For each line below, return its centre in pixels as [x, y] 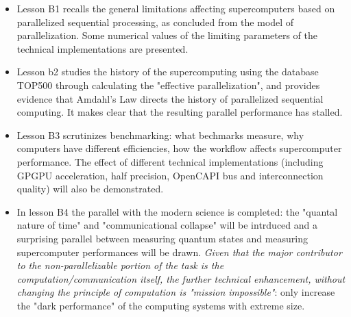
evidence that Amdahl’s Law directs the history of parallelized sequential [170, 98]
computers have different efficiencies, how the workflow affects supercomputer [179, 148]
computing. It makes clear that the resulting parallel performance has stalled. [180, 112]
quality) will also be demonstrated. [90, 189]
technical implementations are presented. [102, 48]
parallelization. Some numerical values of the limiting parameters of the [167, 35]
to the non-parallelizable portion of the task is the [120, 265]
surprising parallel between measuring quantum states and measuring [162, 238]
